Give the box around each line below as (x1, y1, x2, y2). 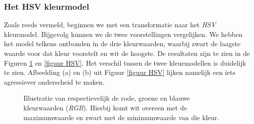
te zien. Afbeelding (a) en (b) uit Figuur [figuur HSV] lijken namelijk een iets (4, 67, 235, 77)
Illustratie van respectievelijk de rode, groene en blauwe (23, 93, 190, 103)
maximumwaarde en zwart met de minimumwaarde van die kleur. (23, 112, 219, 122)
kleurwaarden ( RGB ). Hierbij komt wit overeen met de (23, 102, 187, 112)
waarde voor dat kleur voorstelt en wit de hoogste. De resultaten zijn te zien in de (4, 48, 250, 58)
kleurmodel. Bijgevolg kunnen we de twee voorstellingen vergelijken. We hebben (4, 29, 243, 39)
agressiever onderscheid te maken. (4, 76, 105, 87)
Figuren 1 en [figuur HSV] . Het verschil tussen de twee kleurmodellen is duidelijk (4, 57, 246, 68)
